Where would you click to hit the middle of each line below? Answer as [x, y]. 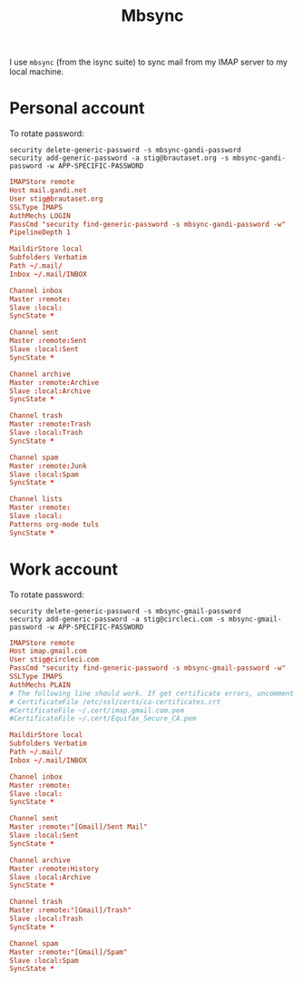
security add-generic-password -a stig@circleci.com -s [117, 619]
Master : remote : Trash [50, 424]
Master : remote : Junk [49, 466]
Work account [64, 569]
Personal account [77, 108]
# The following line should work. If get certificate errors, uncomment [152, 693]
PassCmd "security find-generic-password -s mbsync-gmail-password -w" [147, 668]
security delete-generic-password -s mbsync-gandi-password [126, 151]
